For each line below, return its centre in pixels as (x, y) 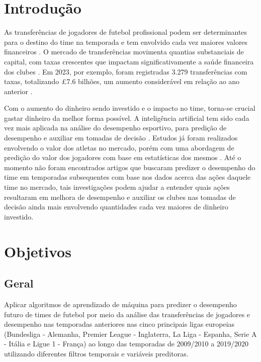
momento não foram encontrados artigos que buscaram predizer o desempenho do (130, 167)
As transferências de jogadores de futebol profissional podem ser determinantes (126, 32)
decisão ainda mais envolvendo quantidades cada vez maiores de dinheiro (116, 207)
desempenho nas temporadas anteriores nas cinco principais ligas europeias (119, 324)
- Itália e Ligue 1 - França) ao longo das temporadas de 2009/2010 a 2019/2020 (126, 344)
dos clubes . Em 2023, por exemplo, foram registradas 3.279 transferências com (126, 71)
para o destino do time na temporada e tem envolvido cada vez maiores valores (126, 42)
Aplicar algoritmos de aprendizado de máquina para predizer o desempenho (120, 304)
